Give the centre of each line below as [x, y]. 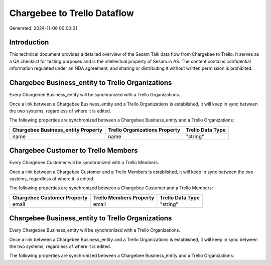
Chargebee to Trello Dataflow [72, 13]
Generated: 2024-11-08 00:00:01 [43, 28]
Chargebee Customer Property [50, 197]
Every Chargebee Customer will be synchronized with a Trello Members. [84, 163]
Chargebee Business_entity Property [57, 129]
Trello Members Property [124, 197]
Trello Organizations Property [144, 129]
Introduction [29, 42]
